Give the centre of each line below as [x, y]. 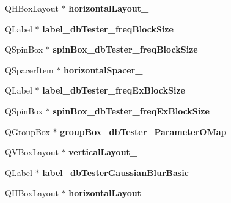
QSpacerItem [29, 69]
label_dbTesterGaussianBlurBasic [116, 172]
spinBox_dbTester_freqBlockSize [125, 49]
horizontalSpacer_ [103, 69]
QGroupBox [28, 131]
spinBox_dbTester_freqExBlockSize [131, 110]
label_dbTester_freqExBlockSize [114, 90]
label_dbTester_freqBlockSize [108, 28]
